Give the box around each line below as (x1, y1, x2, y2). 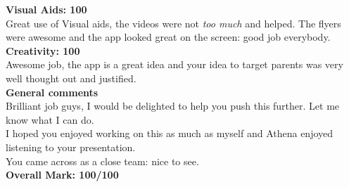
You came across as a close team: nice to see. (6, 153, 199, 168)
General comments (6, 84, 99, 99)
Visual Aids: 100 (6, 2, 87, 16)
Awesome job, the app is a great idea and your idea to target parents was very (6, 57, 343, 72)
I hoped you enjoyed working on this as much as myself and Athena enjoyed (6, 126, 334, 141)
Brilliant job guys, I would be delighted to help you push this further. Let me (6, 98, 340, 113)
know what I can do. (6, 112, 94, 127)
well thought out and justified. (6, 70, 137, 85)
